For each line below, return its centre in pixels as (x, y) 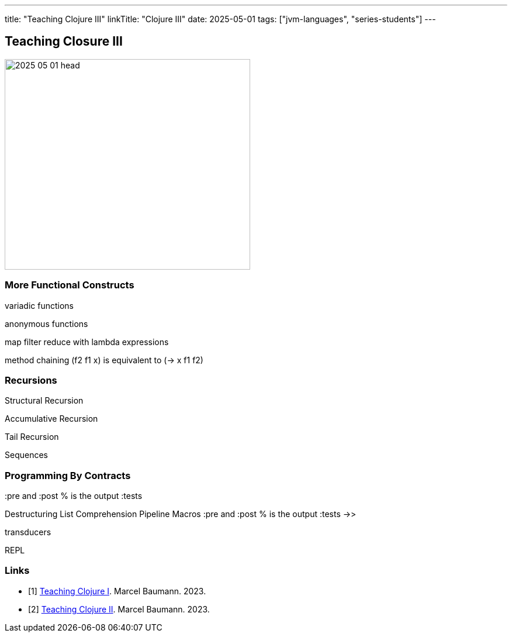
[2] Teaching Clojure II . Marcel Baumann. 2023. (119, 609)
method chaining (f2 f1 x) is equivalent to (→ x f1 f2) (104, 360)
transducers (28, 532)
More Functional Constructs (70, 285)
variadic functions (39, 305)
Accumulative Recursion (51, 419)
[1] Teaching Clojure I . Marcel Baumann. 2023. (117, 591)
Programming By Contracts (68, 475)
